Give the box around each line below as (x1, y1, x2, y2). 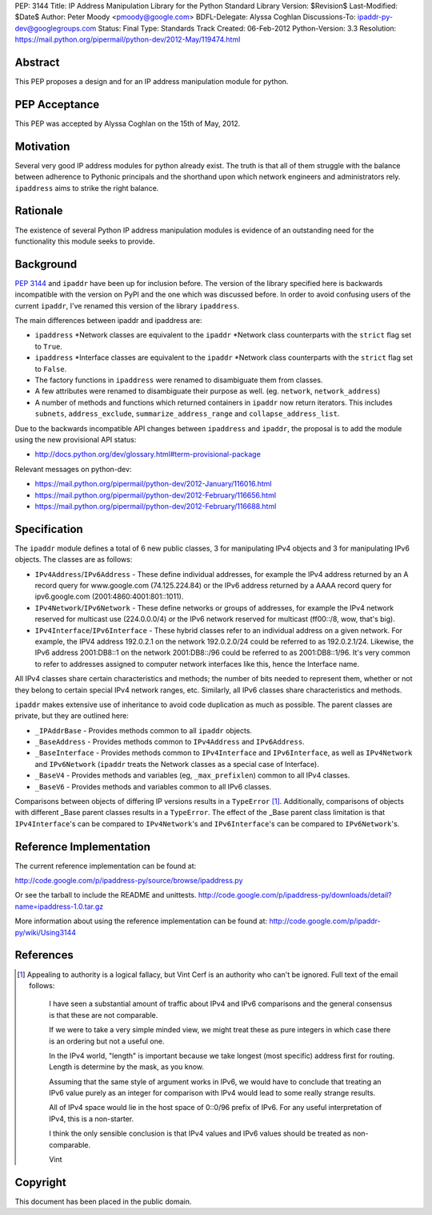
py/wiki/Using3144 (14, 927, 76, 937)
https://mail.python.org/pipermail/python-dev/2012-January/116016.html (34, 479, 272, 489)
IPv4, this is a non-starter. (49, 1114, 134, 1124)
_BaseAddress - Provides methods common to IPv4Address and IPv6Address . (34, 737, 305, 747)
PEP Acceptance (14, 97, 100, 111)
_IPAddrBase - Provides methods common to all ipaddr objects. (34, 725, 252, 735)
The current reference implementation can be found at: (14, 861, 197, 870)
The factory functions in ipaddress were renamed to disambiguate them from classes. (34, 375, 323, 385)
